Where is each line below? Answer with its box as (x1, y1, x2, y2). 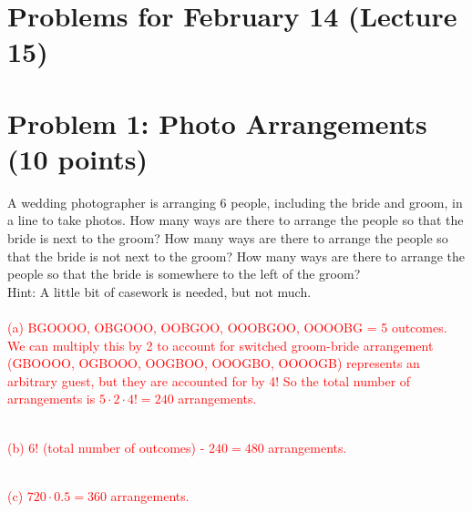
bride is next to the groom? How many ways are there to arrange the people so (7, 229, 448, 248)
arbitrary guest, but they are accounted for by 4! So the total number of (7, 371, 411, 390)
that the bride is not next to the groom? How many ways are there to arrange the (7, 246, 466, 265)
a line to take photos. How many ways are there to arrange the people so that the (7, 210, 464, 230)
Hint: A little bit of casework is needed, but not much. (7, 282, 312, 301)
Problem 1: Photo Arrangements (7, 104, 427, 141)
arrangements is (7, 389, 96, 408)
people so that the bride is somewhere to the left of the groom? (7, 264, 361, 283)
